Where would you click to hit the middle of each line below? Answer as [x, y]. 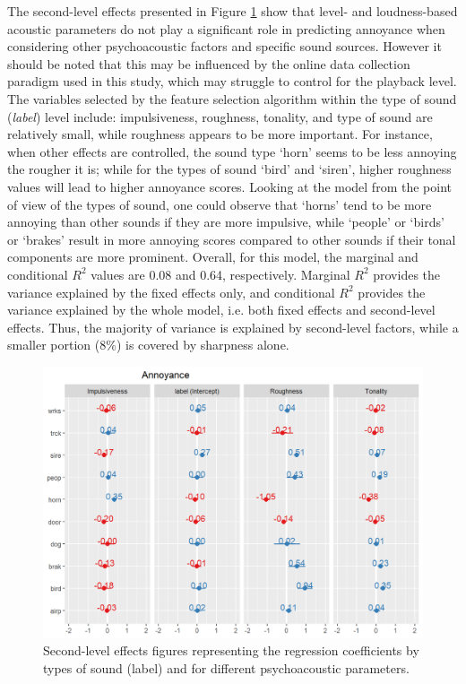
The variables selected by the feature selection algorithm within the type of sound [232, 98]
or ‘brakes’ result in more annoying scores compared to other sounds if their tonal [232, 239]
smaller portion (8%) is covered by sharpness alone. [148, 345]
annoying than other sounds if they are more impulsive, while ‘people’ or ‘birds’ [226, 222]
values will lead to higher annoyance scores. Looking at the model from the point [229, 186]
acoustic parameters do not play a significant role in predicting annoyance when [226, 28]
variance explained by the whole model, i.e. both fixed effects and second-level [221, 310]
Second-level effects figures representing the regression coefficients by [231, 650]
